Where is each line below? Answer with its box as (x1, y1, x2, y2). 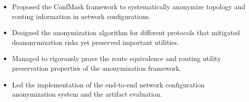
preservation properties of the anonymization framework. (12, 62, 182, 73)
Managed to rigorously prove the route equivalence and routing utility (12, 53, 221, 63)
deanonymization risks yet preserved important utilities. (12, 37, 179, 47)
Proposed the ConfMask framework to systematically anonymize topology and (12, 1, 246, 11)
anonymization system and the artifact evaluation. (12, 89, 162, 99)
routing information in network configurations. (12, 11, 151, 21)
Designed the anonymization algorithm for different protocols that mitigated (12, 27, 240, 38)
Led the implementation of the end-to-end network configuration (12, 79, 205, 89)
